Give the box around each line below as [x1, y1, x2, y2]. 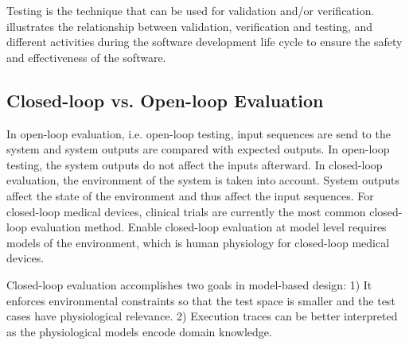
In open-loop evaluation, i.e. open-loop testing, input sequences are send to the [6, 125, 391, 141]
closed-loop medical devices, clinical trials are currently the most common [6, 203, 366, 219]
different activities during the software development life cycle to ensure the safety [6, 33, 403, 50]
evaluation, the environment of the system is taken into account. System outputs [6, 172, 399, 188]
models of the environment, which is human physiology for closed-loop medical [6, 234, 390, 250]
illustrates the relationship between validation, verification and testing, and [6, 17, 373, 34]
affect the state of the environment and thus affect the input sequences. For [6, 187, 374, 204]
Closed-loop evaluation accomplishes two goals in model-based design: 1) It [6, 276, 372, 293]
